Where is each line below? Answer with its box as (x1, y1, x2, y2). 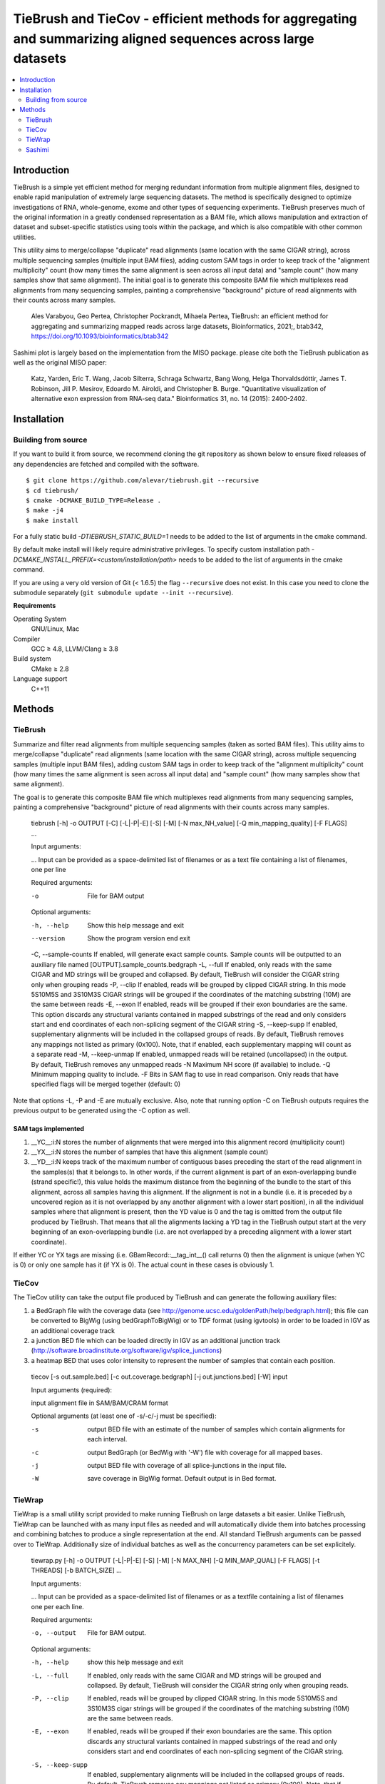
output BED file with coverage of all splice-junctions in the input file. (87, 1461, 287, 1469)
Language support (13, 674, 68, 683)
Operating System (13, 614, 67, 623)
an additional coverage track (31, 1326, 115, 1334)
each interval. (87, 1435, 128, 1444)
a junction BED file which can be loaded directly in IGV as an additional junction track (31, 1337, 281, 1344)
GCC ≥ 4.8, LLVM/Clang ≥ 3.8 (31, 644, 119, 653)
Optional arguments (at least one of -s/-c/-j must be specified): (31, 1412, 217, 1420)
